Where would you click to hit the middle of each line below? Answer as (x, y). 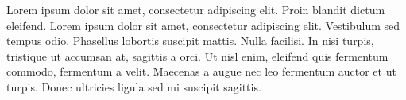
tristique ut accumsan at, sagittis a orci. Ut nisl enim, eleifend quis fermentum (197, 56)
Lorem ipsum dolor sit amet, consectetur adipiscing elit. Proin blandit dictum (196, 9)
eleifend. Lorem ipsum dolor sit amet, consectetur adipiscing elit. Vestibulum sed (203, 25)
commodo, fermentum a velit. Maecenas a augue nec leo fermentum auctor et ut (201, 71)
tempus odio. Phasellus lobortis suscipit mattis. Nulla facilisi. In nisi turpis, (190, 41)
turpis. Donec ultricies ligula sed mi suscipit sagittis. (134, 86)
